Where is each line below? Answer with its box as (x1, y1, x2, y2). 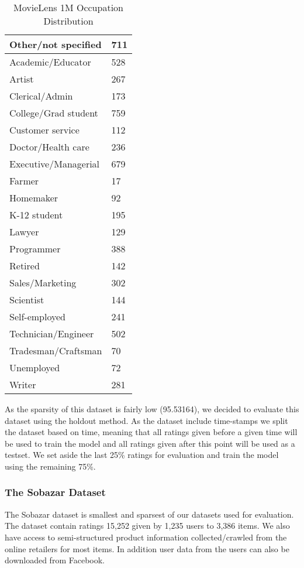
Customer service (9, 123, 80, 136)
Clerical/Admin (9, 89, 73, 102)
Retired (9, 259, 40, 272)
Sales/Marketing (9, 276, 77, 289)
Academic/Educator (9, 55, 91, 69)
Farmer (9, 174, 39, 187)
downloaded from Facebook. (5, 554, 105, 566)
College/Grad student (9, 106, 98, 119)
